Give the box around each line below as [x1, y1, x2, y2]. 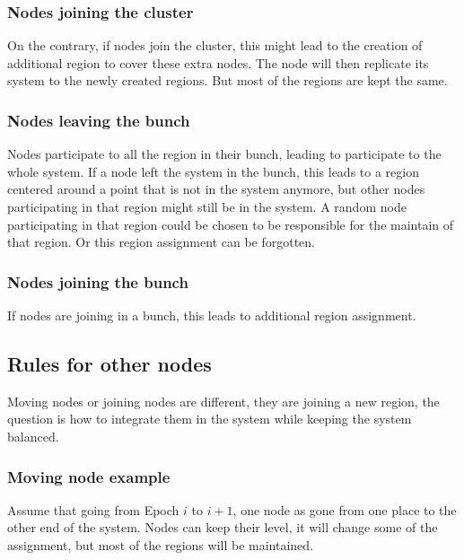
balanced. [7, 426, 59, 445]
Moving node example [7, 465, 171, 487]
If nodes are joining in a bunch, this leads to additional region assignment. [7, 306, 416, 324]
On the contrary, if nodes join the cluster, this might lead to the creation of [7, 36, 423, 55]
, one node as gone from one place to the [232, 500, 457, 519]
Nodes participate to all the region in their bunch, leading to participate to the [7, 144, 442, 163]
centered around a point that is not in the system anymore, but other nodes [7, 179, 425, 198]
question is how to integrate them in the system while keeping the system [7, 409, 412, 428]
